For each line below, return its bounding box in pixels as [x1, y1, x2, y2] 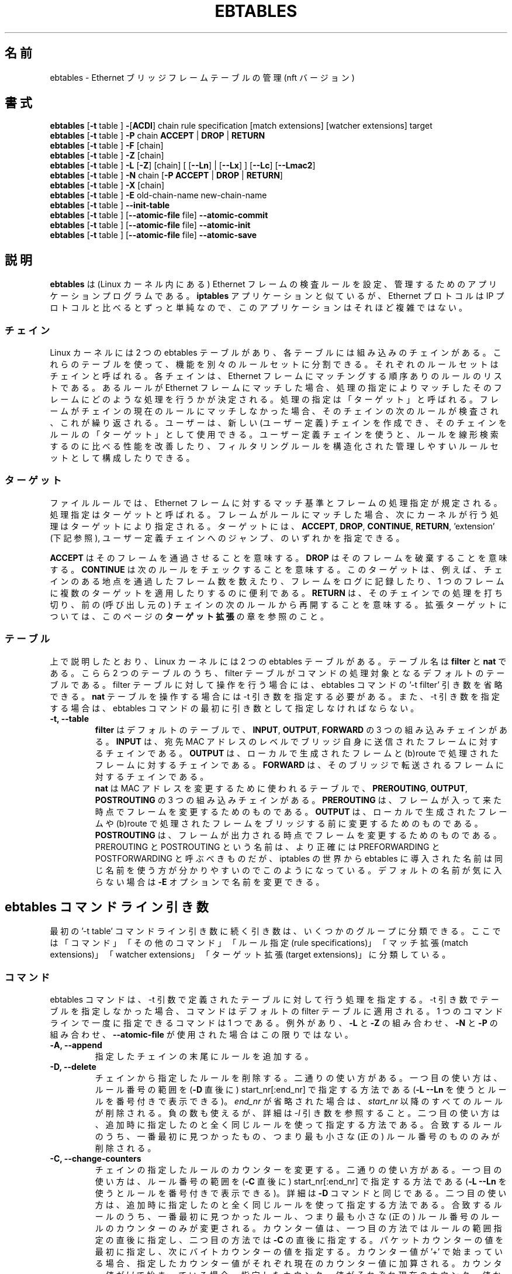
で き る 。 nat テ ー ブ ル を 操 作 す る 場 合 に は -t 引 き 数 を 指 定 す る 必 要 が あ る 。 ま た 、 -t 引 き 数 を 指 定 [50, 691, 500, 701]
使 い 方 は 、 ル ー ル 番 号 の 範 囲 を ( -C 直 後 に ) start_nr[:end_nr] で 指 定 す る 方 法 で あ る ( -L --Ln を [95, 1176, 507, 1187]
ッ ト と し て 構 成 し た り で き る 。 [50, 453, 195, 463]
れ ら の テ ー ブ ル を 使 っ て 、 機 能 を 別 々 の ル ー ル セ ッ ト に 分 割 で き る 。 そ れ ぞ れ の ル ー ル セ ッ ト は [50, 359, 499, 370]
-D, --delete [50, 1062, 96, 1072]
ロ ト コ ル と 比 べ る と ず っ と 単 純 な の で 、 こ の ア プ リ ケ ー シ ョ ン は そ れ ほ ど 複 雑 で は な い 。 [50, 302, 467, 313]
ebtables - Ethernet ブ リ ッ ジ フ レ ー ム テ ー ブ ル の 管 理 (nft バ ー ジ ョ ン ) [50, 72, 355, 82]
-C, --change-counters [50, 1154, 141, 1164]
